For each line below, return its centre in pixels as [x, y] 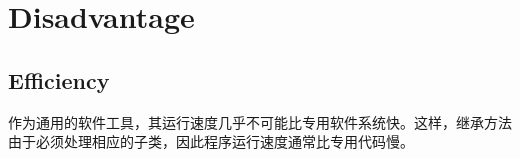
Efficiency [59, 79]
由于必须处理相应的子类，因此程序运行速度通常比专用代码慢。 [211, 141]
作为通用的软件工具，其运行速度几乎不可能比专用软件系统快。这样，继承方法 [260, 121]
